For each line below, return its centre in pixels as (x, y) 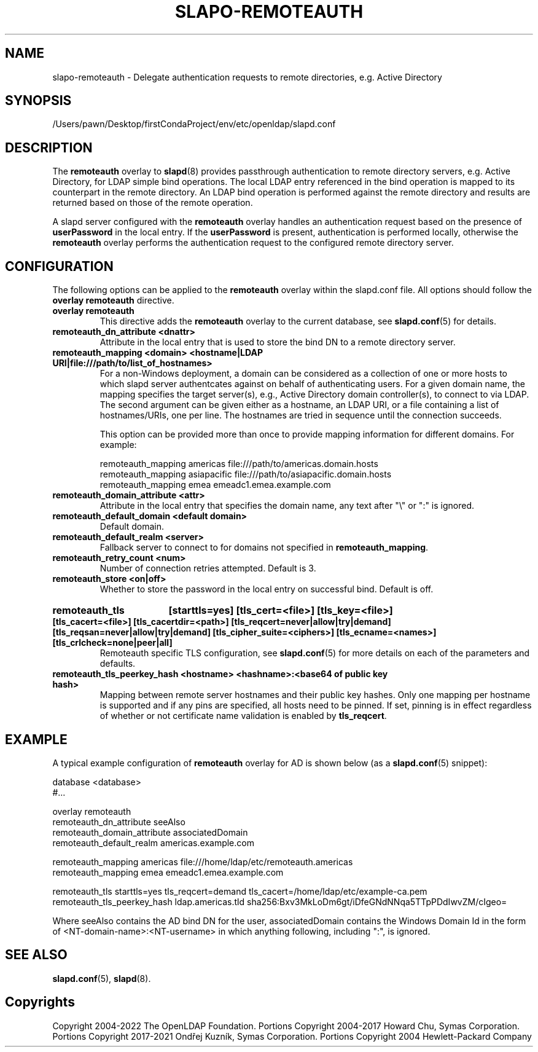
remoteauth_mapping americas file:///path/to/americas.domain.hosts (239, 464)
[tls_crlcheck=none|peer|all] (112, 643)
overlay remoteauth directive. (113, 300)
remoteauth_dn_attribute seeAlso (119, 822)
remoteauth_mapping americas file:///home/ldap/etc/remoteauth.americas (203, 862)
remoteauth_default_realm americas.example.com (153, 842)
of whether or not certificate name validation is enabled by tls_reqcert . (243, 716)
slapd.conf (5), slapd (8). (102, 978)
